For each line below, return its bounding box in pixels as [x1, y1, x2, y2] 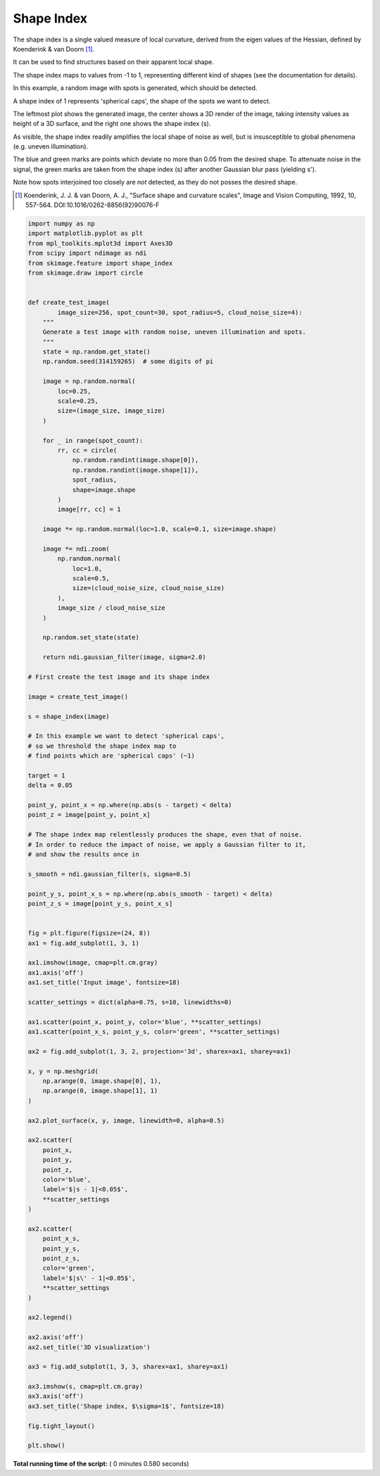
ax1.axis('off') [27, 968, 84, 977]
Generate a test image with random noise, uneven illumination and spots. [42, 328, 306, 336]
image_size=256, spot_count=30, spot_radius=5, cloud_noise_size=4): [57, 308, 303, 316]
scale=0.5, [72, 575, 110, 582]
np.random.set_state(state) [42, 634, 140, 642]
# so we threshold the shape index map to [27, 742, 177, 750]
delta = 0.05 [27, 782, 73, 789]
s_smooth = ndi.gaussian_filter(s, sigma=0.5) [27, 870, 191, 878]
